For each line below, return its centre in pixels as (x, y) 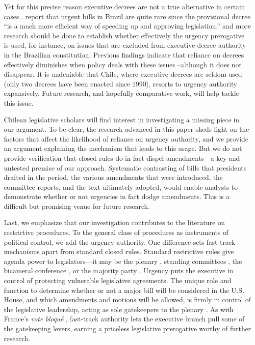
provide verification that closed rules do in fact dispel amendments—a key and (122, 158)
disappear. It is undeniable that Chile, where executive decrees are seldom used (123, 74)
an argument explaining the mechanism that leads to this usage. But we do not (123, 148)
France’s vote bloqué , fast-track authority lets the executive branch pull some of (124, 319)
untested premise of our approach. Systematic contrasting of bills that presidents (125, 167)
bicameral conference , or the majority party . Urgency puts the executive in (119, 271)
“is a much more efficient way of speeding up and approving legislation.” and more (127, 26)
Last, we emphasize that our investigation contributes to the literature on (115, 222)
